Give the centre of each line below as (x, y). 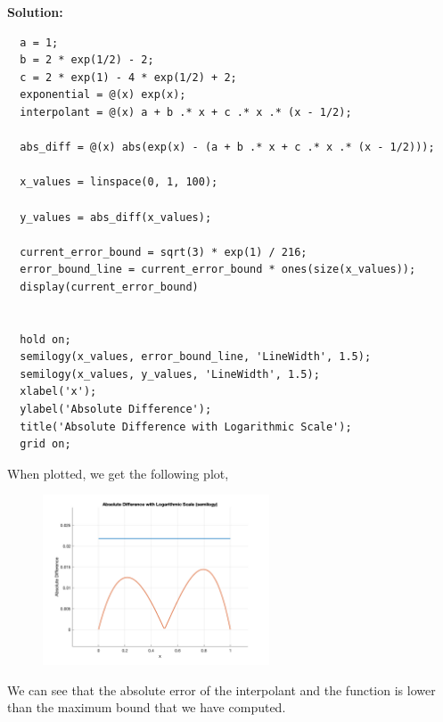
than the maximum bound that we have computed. (147, 707)
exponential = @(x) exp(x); (103, 95)
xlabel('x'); (58, 392)
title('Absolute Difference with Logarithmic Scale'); (186, 427)
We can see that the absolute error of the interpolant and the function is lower (221, 689)
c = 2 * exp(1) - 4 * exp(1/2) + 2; (128, 77)
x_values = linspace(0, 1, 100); (119, 182)
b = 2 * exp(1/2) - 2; (87, 60)
